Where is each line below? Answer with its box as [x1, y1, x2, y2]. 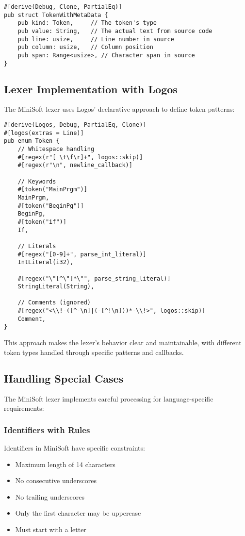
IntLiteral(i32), [17, 259, 74, 266]
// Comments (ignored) [17, 299, 91, 306]
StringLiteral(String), [17, 283, 95, 290]
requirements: [4, 403, 44, 413]
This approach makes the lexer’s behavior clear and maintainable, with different [4, 337, 242, 348]
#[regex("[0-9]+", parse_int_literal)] [17, 251, 147, 258]
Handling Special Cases [4, 370, 124, 385]
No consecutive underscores [15, 475, 97, 486]
